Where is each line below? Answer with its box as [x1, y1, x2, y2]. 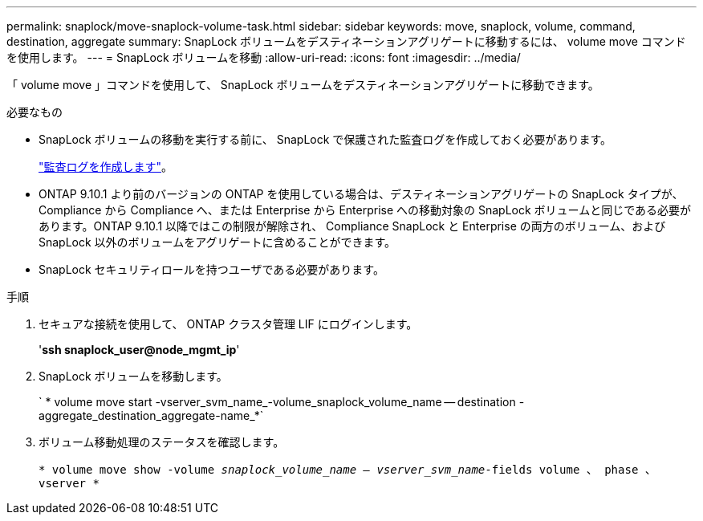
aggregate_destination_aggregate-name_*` [39, 409, 264, 422]
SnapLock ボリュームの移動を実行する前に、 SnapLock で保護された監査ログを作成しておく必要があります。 [39, 132, 612, 146]
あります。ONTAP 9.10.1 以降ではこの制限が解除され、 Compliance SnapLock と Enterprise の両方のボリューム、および [39, 219, 666, 233]
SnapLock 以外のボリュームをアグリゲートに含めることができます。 [39, 235, 396, 249]
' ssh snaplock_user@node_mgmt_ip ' [39, 343, 240, 356]
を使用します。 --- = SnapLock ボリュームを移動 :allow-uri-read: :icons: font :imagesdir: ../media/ [6, 51, 521, 64]
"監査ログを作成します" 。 [39, 160, 173, 173]
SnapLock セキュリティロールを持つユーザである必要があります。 [39, 263, 384, 276]
